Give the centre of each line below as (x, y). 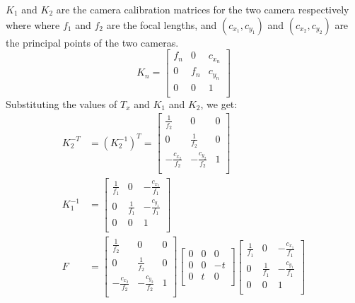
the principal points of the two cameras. (92, 42)
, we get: (219, 103)
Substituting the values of (62, 103)
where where (33, 24)
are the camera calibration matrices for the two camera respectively (203, 9)
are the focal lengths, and (162, 24)
